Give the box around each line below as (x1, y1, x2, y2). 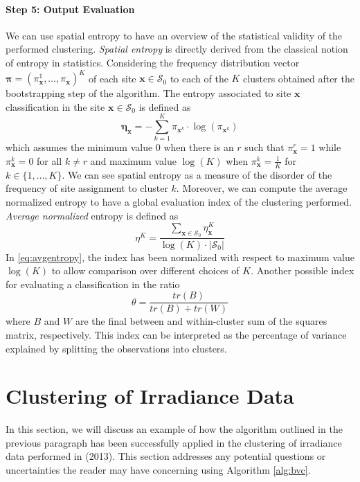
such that (244, 140, 285, 154)
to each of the (170, 71, 228, 85)
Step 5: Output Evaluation (6, 1, 135, 16)
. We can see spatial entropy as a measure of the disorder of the (62, 167, 332, 181)
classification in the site (6, 99, 105, 114)
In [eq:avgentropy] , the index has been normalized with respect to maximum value (6, 249, 354, 264)
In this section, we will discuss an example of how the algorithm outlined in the (6, 422, 343, 436)
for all (37, 153, 62, 168)
